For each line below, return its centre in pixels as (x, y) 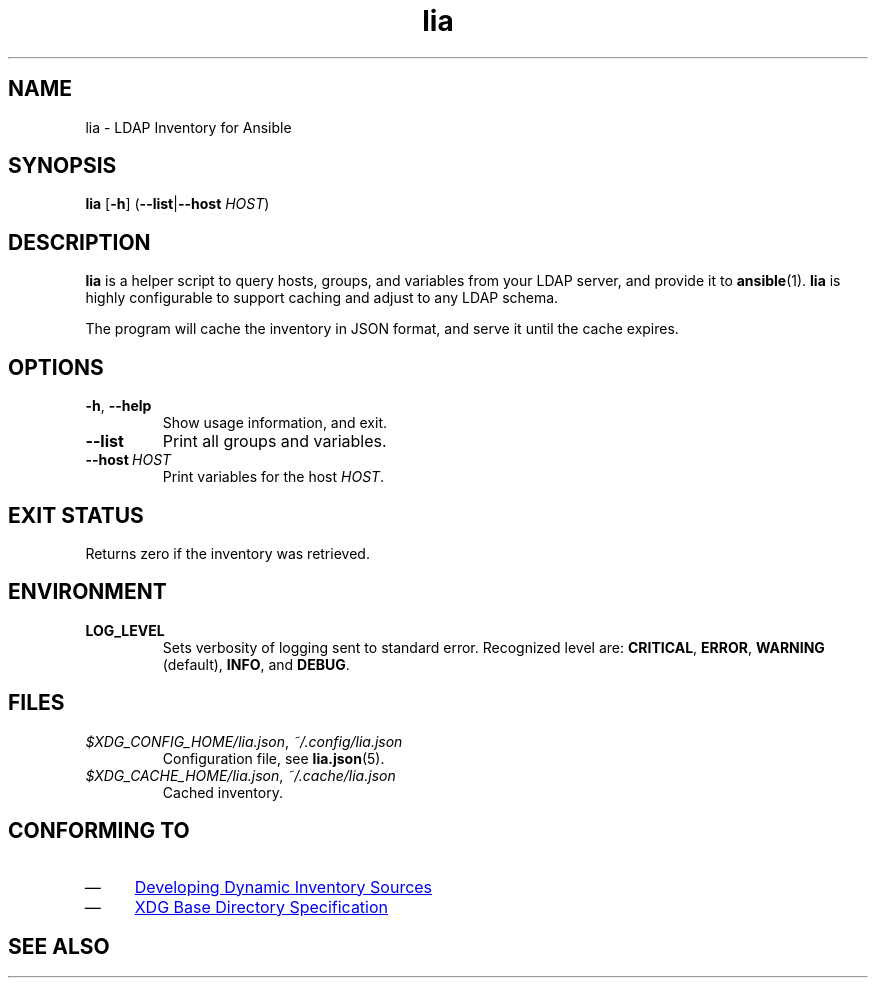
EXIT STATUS (76, 515)
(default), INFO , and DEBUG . (256, 664)
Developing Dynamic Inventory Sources (283, 886)
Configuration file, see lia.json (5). (273, 758)
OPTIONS (56, 367)
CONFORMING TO (99, 831)
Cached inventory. (222, 792)
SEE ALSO (59, 946)
